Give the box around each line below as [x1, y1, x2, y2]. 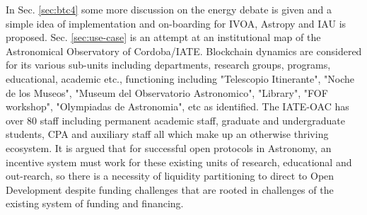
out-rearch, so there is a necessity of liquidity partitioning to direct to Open [6, 168, 334, 183]
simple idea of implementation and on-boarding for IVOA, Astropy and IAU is [6, 16, 346, 30]
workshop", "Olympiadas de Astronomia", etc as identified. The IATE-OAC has [6, 99, 349, 114]
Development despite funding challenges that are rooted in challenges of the [6, 182, 334, 197]
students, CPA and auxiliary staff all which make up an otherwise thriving [6, 127, 329, 141]
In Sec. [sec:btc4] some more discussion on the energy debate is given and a [6, 2, 332, 16]
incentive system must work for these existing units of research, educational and [6, 154, 352, 169]
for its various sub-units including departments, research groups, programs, [6, 57, 331, 72]
